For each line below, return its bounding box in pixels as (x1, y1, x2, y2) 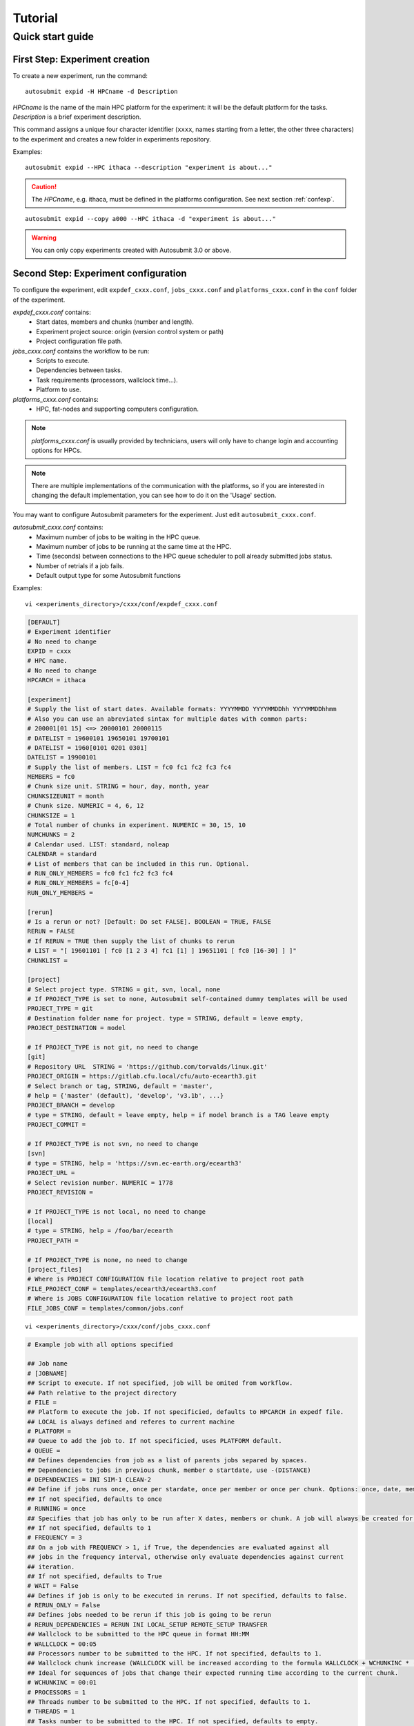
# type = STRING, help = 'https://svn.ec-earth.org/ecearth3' (27, 1159, 242, 1167)
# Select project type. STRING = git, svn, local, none (27, 985, 221, 993)
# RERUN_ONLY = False (27, 1602, 101, 1609)
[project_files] (27, 1266, 83, 1274)
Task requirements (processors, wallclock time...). (36, 376, 179, 384)
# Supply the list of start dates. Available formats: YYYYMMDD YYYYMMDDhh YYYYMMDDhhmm (27, 705, 337, 713)
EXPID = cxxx (27, 648, 72, 655)
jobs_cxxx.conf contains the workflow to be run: (12, 347, 150, 355)
